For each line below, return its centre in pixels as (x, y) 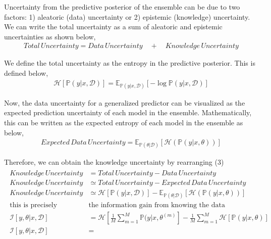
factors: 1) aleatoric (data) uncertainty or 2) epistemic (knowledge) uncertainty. (127, 16)
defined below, (26, 73)
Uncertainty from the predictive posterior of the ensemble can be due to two (122, 7)
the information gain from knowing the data (157, 205)
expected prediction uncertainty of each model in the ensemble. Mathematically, (128, 112)
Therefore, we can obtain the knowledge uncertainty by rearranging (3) (114, 162)
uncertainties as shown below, (50, 36)
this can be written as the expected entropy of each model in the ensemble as (124, 122)
